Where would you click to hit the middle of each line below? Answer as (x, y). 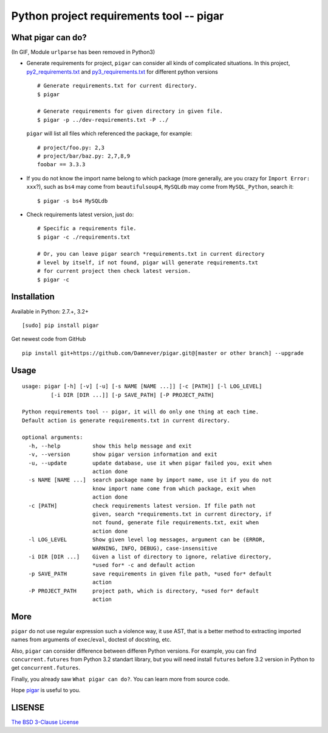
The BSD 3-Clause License (45, 722)
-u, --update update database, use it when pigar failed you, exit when (150, 463)
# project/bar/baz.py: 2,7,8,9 (84, 156)
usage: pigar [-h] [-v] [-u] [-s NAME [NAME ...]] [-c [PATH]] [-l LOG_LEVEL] (142, 386)
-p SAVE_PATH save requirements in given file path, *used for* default (150, 573)
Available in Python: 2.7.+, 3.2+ (50, 311)
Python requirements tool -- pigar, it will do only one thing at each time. (141, 412)
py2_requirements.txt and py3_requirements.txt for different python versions (122, 72)
